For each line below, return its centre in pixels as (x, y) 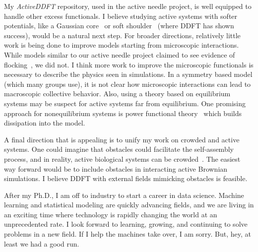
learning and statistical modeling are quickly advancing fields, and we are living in (129, 205)
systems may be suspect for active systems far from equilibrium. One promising (125, 103)
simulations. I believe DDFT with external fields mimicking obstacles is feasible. (126, 178)
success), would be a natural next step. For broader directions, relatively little (122, 35)
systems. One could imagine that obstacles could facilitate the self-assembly (119, 149)
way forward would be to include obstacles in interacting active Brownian (116, 168)
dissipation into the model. (45, 123)
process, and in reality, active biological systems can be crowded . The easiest (122, 158)
